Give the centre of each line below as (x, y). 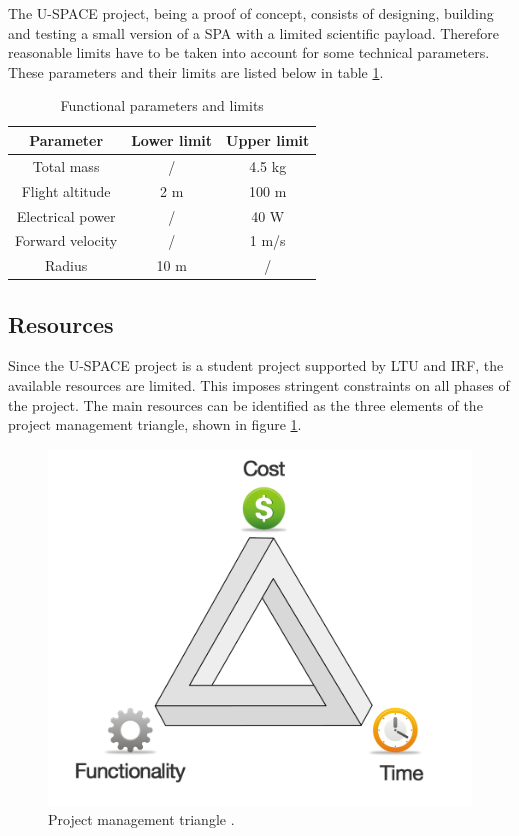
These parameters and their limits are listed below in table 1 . (196, 71)
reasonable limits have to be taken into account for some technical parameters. (249, 52)
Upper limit (268, 139)
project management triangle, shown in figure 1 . (155, 424)
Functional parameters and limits (162, 105)
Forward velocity (66, 240)
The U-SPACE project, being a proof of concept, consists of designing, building (251, 13)
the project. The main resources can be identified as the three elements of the (245, 404)
